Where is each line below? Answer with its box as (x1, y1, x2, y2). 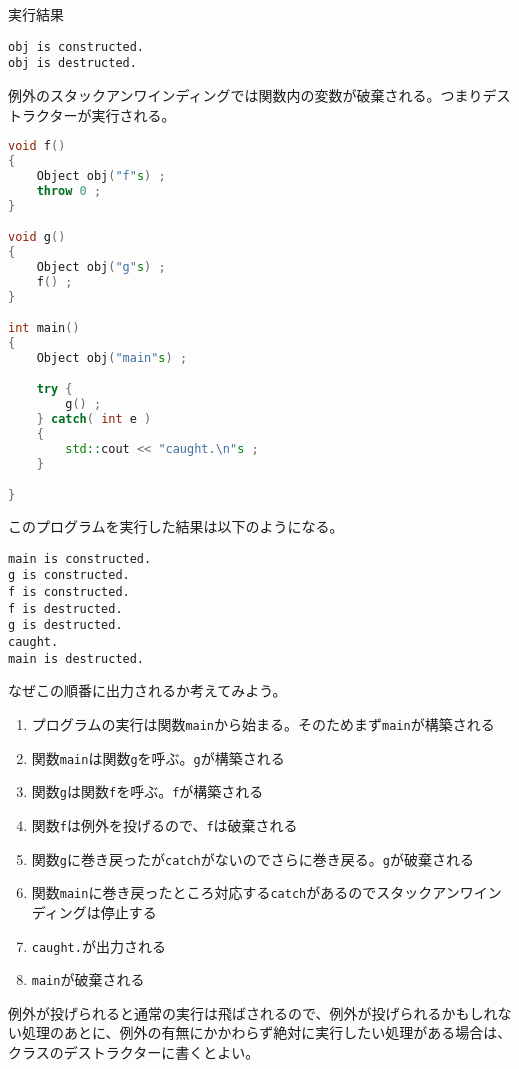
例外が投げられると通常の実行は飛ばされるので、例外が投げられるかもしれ (8, 1002, 498, 1023)
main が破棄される (31, 969, 145, 990)
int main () (8, 321, 80, 336)
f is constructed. (8, 585, 130, 600)
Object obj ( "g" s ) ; (36, 259, 166, 274)
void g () (8, 230, 66, 245)
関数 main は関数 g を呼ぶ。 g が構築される (31, 747, 285, 768)
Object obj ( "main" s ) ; (36, 350, 188, 365)
